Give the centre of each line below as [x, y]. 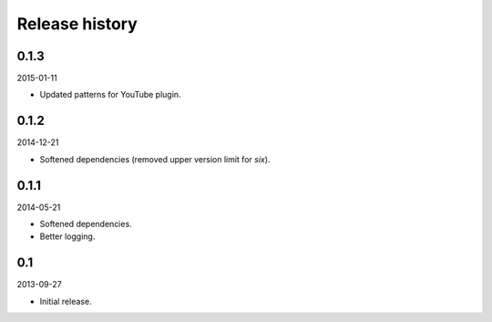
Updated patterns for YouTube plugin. [110, 95]
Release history [77, 24]
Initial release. [66, 301]
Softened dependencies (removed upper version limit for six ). [155, 159]
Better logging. [67, 236]
